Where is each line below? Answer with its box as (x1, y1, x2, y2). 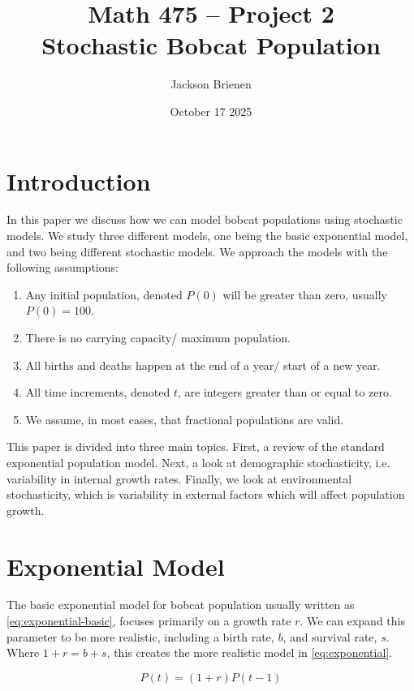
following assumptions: (6, 259, 119, 276)
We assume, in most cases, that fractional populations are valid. (25, 410, 344, 427)
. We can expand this (300, 612, 405, 629)
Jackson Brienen (170, 75, 252, 92)
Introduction (6, 164, 151, 197)
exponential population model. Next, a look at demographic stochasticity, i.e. (6, 453, 390, 470)
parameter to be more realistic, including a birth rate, (6, 628, 274, 645)
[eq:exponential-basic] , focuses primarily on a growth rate (6, 612, 291, 629)
